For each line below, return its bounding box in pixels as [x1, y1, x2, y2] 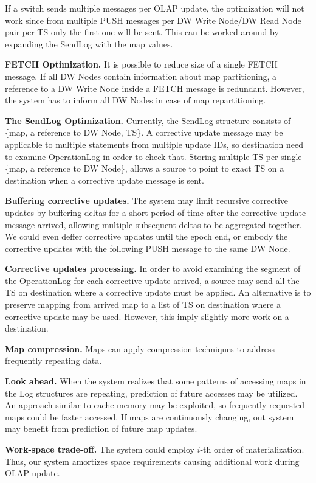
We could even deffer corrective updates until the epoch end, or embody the [5, 230, 288, 243]
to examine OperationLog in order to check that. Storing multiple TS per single [5, 150, 302, 162]
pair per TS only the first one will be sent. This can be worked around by [5, 26, 279, 38]
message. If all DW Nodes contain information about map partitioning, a [5, 69, 276, 82]
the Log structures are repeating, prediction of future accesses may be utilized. [5, 386, 298, 399]
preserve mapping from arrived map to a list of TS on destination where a [5, 298, 281, 311]
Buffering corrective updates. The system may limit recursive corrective [5, 194, 289, 207]
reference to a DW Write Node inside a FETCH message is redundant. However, [5, 82, 304, 94]
